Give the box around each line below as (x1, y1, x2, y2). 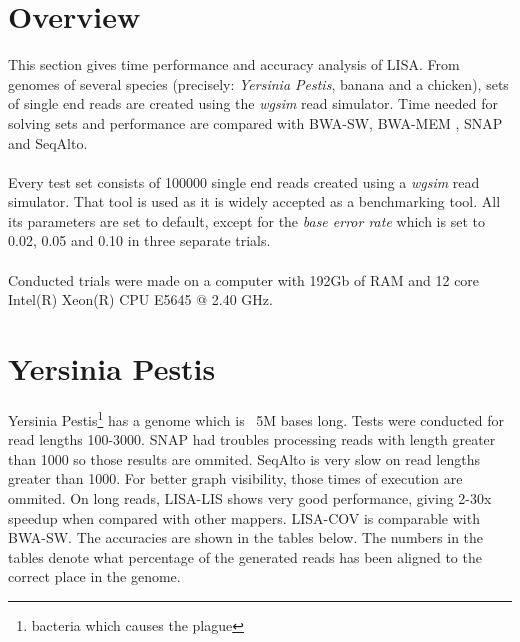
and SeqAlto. (8, 132, 88, 153)
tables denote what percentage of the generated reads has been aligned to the (8, 546, 482, 567)
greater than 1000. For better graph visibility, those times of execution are (8, 468, 463, 489)
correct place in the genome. (8, 566, 181, 587)
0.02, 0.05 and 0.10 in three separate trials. (8, 230, 271, 251)
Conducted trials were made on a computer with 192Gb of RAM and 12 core (8, 269, 480, 290)
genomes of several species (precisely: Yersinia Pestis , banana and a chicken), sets (8, 73, 509, 94)
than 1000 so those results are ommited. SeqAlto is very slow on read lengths (8, 448, 480, 469)
